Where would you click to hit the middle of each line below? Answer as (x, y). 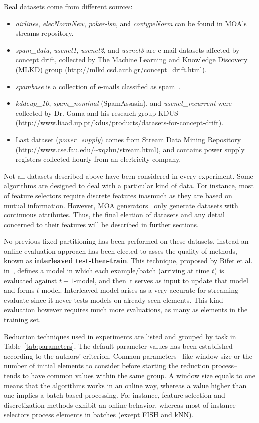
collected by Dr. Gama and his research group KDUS (97, 112)
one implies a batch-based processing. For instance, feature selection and (115, 395)
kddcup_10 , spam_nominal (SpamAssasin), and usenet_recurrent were (124, 103)
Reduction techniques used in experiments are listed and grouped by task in (120, 336)
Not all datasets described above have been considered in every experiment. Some (129, 175)
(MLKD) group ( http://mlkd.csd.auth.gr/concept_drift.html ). (111, 69)
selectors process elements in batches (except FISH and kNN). (99, 414)
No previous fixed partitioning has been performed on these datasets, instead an (126, 241)
